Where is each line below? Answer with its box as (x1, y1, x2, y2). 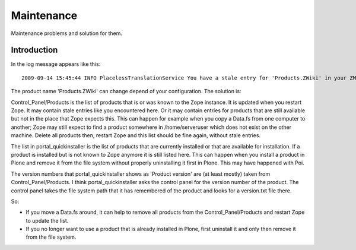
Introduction (11, 45, 58, 55)
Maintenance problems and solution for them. (11, 30, 123, 37)
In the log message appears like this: (11, 61, 101, 68)
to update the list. (26, 217, 69, 224)
